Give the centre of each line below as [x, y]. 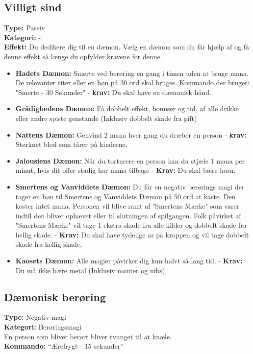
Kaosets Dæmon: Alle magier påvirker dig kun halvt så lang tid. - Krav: [129, 261]
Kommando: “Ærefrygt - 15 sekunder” [64, 346]
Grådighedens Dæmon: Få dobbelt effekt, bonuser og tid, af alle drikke [127, 108]
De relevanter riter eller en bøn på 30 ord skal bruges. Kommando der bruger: [132, 83]
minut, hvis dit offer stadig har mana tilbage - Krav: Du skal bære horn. [126, 170]
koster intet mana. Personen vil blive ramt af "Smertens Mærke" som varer [127, 206]
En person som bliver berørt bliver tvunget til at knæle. [88, 336]
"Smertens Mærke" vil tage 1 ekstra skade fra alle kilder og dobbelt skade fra [131, 225]
